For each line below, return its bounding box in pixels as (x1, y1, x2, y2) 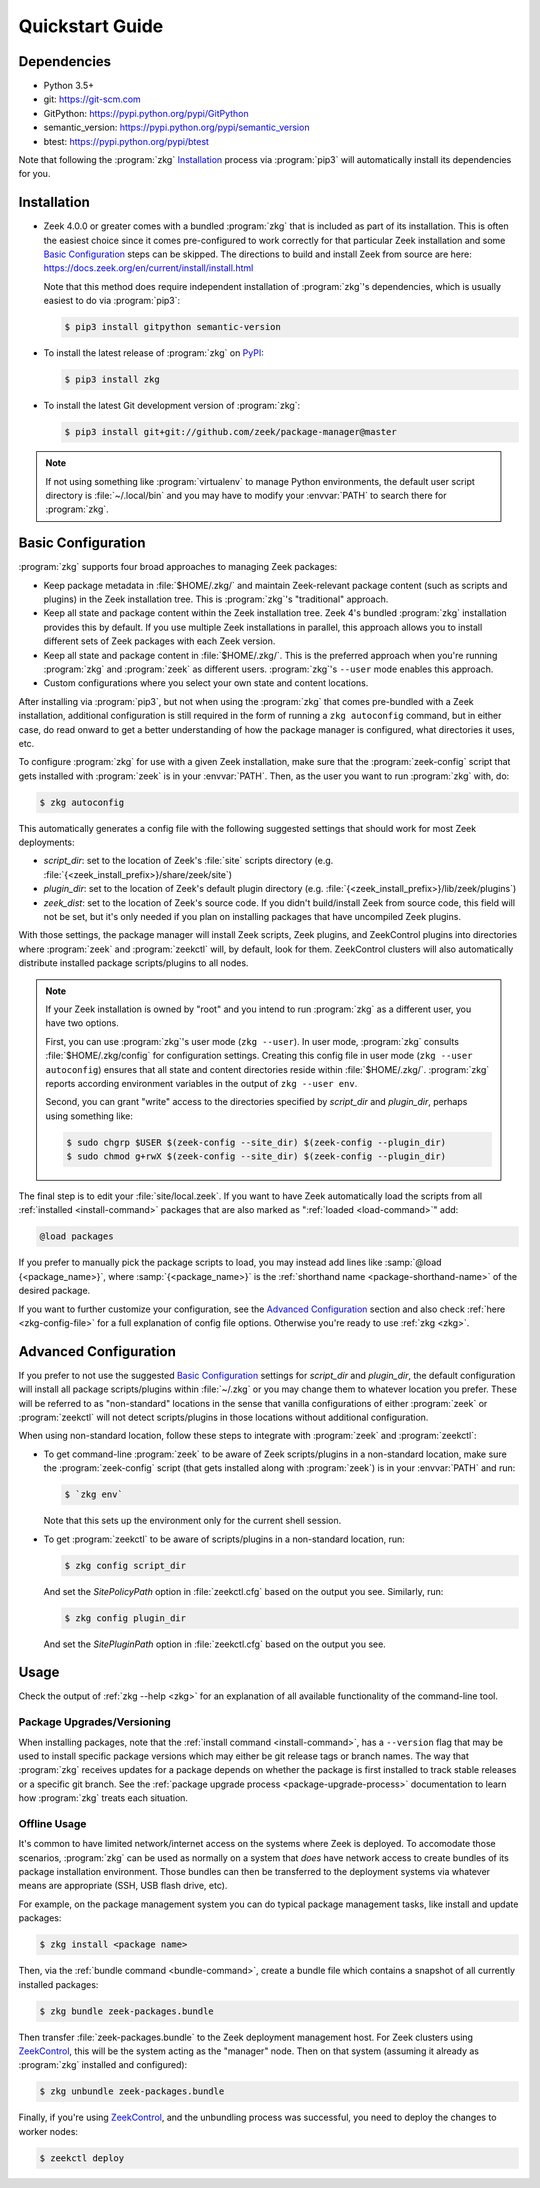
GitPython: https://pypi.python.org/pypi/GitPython (43, 107, 249, 119)
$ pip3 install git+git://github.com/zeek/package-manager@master (64, 426, 397, 438)
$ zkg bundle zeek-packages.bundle (39, 2005, 214, 2017)
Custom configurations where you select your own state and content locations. (43, 677, 369, 689)
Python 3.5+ (43, 80, 95, 92)
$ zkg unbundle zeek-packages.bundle (39, 2086, 225, 2097)
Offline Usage (18, 1816, 87, 1830)
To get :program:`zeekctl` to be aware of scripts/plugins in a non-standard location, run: (43, 1533, 405, 1545)
